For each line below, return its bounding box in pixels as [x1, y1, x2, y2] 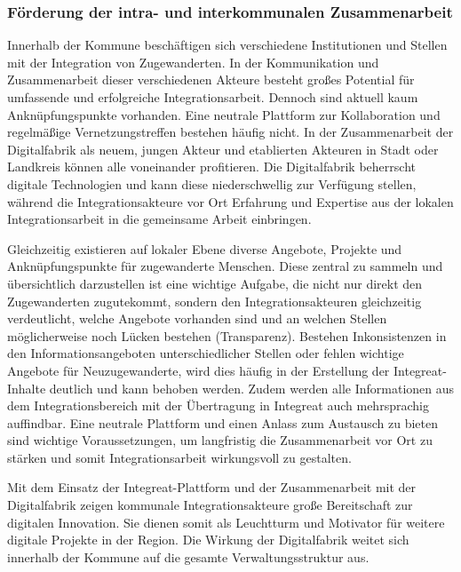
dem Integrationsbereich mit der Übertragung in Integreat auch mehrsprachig [7, 396, 429, 415]
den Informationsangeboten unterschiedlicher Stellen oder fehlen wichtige [7, 344, 404, 362]
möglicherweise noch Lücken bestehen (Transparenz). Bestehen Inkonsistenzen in [7, 326, 447, 345]
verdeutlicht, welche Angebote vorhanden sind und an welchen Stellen [7, 309, 387, 328]
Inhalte [7, 378, 46, 397]
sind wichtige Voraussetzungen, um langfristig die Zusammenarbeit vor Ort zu [7, 431, 433, 449]
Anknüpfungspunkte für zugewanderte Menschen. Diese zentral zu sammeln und [7, 257, 443, 275]
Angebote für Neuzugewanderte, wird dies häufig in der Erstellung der [7, 361, 390, 379]
